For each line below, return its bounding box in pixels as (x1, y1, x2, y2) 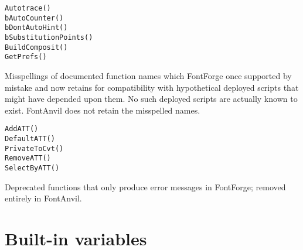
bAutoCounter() (5, 13, 64, 22)
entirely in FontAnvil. (5, 192, 82, 204)
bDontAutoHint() (5, 23, 68, 32)
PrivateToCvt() (5, 144, 64, 153)
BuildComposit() (5, 43, 68, 52)
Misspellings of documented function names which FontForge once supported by (5, 69, 292, 81)
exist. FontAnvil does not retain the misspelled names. (5, 104, 200, 116)
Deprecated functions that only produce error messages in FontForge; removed (5, 180, 286, 193)
